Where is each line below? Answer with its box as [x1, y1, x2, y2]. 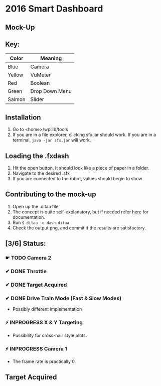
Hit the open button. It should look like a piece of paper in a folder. [12, 165, 149, 171]
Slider [30, 96, 44, 103]
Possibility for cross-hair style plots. [12, 332, 87, 338]
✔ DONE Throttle [5, 268, 47, 275]
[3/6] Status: [5, 239, 46, 248]
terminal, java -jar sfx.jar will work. [12, 137, 91, 143]
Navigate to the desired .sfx [12, 170, 70, 176]
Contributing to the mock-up [5, 190, 96, 199]
